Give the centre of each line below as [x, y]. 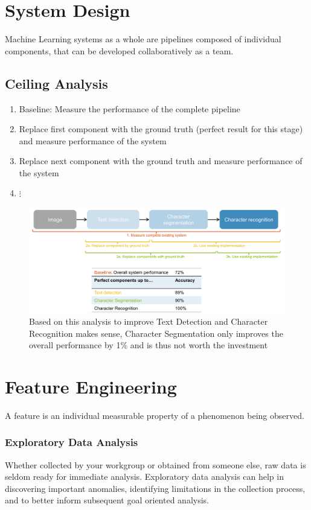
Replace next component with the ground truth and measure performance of [161, 161]
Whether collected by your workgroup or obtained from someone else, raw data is [155, 464]
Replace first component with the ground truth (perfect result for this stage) [161, 129]
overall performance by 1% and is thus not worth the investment [149, 345]
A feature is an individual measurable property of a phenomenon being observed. [155, 415]
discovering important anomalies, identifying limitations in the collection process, [155, 488]
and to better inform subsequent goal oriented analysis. [107, 500]
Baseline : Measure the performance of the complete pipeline [130, 108]
